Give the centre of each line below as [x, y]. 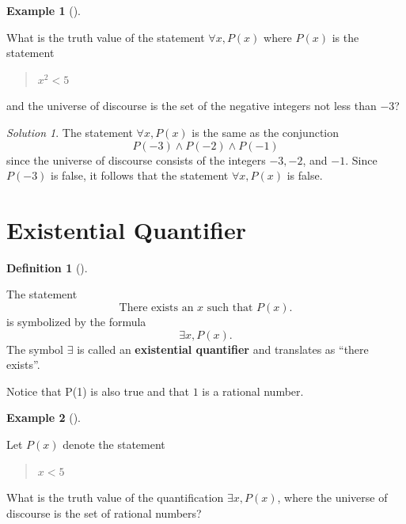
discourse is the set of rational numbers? [104, 513]
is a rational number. [253, 391]
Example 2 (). [44, 418]
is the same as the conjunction [266, 132]
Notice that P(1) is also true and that [98, 391]
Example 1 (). [44, 10]
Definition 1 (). [47, 267]
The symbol [35, 349]
